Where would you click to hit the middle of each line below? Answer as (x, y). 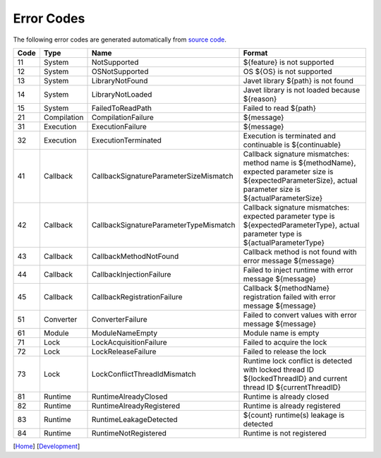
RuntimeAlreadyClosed (129, 397)
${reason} (260, 99)
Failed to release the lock (285, 351)
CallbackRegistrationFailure (137, 296)
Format (255, 53)
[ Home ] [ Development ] (47, 446)
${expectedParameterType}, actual (301, 224)
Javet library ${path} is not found (298, 80)
